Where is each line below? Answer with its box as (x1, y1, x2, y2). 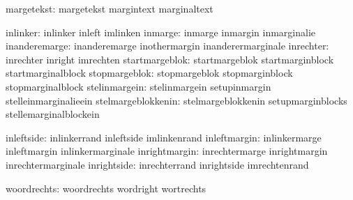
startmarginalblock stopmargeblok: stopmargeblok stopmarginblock (6, 66, 293, 80)
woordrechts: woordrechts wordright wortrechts (6, 180, 206, 195)
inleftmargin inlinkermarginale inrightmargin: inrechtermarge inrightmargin (6, 144, 328, 158)
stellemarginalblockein (6, 107, 100, 121)
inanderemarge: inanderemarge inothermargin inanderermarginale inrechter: (6, 38, 329, 53)
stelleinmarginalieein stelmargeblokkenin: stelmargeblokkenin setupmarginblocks (6, 93, 347, 107)
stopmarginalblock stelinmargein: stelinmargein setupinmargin (6, 79, 271, 93)
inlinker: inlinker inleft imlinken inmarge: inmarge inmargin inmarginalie (6, 24, 316, 39)
